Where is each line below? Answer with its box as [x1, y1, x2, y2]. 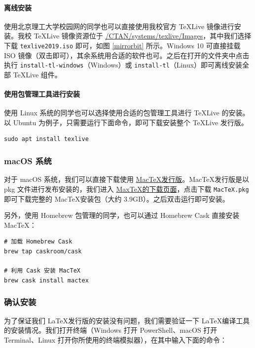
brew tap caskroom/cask [4, 247, 82, 255]
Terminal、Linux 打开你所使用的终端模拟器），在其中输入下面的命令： [4, 334, 227, 345]
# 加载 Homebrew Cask [4, 238, 73, 245]
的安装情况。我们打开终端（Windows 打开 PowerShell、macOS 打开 [4, 325, 218, 335]
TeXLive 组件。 [13, 69, 62, 79]
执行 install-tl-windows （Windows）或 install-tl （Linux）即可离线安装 [4, 60, 243, 70]
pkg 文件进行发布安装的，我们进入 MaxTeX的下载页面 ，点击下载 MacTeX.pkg [4, 183, 249, 194]
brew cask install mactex [4, 277, 89, 284]
